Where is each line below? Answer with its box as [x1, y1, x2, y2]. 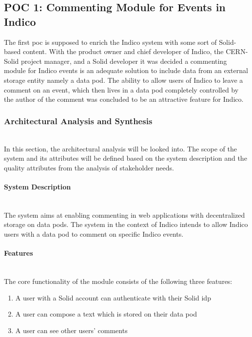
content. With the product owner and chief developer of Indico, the [22, 46, 224, 56]
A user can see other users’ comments [15, 325, 128, 335]
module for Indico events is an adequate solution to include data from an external [4, 65, 248, 75]
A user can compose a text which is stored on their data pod [15, 309, 197, 319]
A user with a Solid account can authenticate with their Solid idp [15, 292, 211, 302]
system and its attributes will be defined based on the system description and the [4, 153, 247, 163]
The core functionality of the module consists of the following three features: [4, 276, 233, 286]
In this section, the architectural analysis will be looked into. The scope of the [4, 143, 237, 153]
